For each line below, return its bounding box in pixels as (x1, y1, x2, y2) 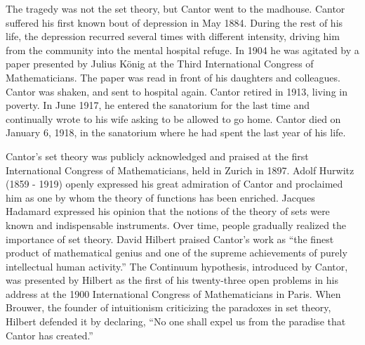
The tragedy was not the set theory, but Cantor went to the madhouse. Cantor (6, 1, 345, 15)
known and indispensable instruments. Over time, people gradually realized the (6, 217, 347, 232)
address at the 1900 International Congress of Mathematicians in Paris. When (6, 286, 341, 301)
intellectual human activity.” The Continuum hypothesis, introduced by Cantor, (6, 259, 348, 273)
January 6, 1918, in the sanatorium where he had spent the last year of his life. (6, 125, 346, 140)
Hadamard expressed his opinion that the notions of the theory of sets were (6, 204, 330, 219)
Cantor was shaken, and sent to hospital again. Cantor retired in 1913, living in (6, 84, 347, 98)
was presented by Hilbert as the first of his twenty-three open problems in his (6, 273, 338, 287)
